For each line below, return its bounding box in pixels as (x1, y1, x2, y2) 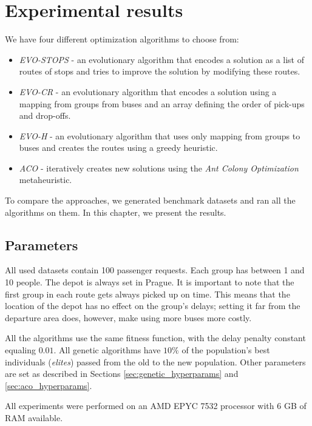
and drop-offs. (19, 109, 71, 122)
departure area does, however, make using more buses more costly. (5, 311, 252, 324)
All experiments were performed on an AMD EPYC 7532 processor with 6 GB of (5, 399, 307, 412)
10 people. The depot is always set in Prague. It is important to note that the (5, 276, 294, 288)
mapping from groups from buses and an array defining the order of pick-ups (19, 97, 305, 110)
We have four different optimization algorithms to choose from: (5, 33, 239, 45)
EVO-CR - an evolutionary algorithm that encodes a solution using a (19, 85, 277, 98)
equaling (5, 344, 36, 356)
